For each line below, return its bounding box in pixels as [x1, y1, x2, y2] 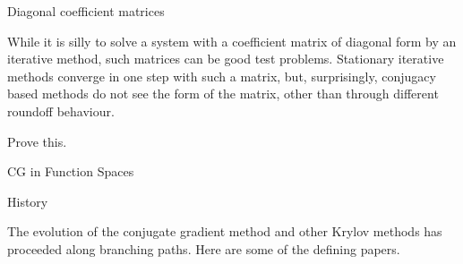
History [7, 192, 48, 210]
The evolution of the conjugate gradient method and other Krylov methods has [7, 222, 442, 241]
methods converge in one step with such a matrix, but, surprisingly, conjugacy [7, 66, 436, 85]
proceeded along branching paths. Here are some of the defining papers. [7, 239, 400, 258]
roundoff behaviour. [7, 101, 115, 120]
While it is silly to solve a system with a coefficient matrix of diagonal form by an [7, 31, 457, 50]
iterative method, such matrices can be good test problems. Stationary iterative [7, 49, 444, 68]
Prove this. [7, 132, 67, 150]
